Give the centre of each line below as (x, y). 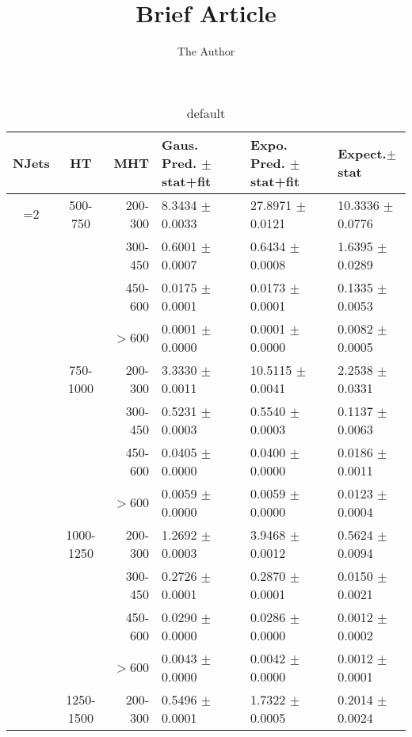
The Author (206, 51)
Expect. (362, 154)
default (206, 113)
